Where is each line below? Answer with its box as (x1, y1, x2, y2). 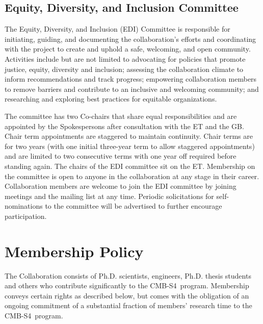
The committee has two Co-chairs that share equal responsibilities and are (5, 110, 237, 121)
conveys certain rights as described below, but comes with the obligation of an (5, 290, 249, 301)
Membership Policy (5, 240, 144, 261)
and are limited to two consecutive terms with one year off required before (5, 151, 236, 161)
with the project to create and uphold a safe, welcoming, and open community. (5, 43, 251, 54)
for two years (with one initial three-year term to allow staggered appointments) (5, 140, 255, 151)
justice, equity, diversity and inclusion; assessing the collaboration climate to (5, 63, 244, 74)
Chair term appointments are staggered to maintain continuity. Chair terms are (5, 131, 253, 141)
